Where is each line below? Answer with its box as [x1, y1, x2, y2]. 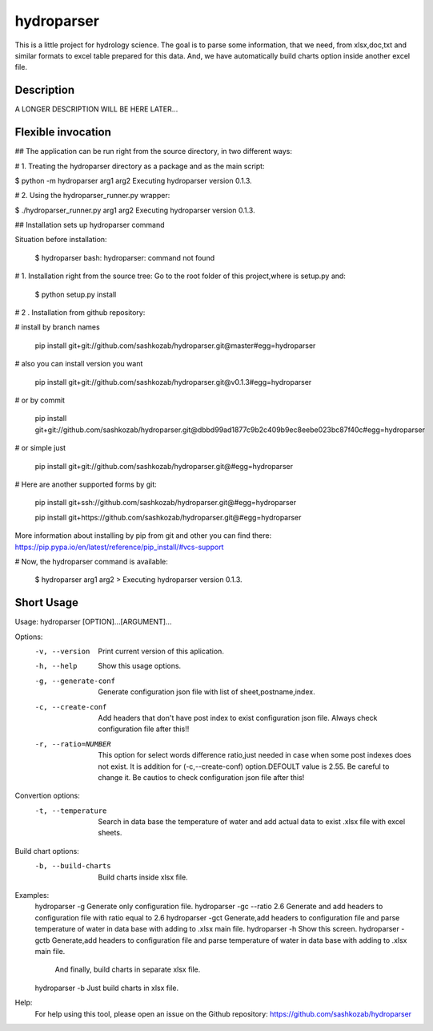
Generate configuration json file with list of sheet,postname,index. [98, 687, 315, 697]
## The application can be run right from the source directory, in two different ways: [14, 147, 292, 156]
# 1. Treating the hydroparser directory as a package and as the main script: [14, 161, 265, 171]
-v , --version [34, 646, 90, 656]
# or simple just [14, 443, 66, 453]
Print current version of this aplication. [98, 646, 224, 656]
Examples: [14, 891, 50, 900]
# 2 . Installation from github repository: [14, 308, 146, 317]
